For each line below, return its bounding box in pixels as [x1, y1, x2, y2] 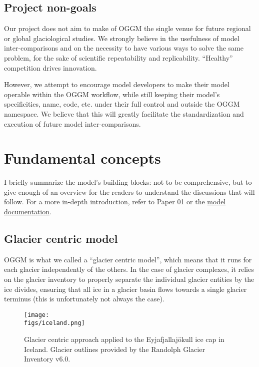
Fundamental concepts [4, 148, 161, 168]
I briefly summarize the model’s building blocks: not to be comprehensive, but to [4, 177, 252, 187]
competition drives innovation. [4, 62, 97, 73]
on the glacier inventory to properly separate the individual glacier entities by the [4, 274, 254, 284]
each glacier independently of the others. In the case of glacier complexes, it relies [4, 264, 254, 274]
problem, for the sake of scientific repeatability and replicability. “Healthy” [4, 52, 233, 63]
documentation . [4, 206, 51, 217]
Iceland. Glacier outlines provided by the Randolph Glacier [24, 343, 205, 354]
